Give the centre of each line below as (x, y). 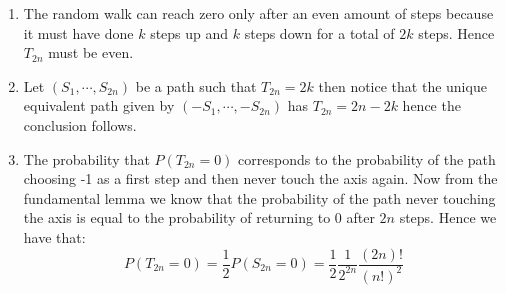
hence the (431, 105)
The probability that (86, 158)
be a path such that (196, 85)
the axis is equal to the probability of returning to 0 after (199, 217)
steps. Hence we (448, 217)
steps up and (189, 32)
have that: (54, 236)
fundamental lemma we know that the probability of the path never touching (259, 197)
